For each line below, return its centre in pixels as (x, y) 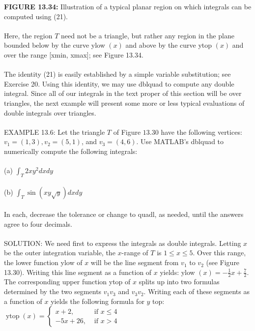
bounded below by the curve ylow (55, 45)
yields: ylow (177, 272)
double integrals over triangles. (50, 112)
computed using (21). (36, 16)
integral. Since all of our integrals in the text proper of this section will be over (123, 93)
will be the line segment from (135, 262)
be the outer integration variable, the (60, 253)
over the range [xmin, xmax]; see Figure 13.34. (74, 54)
